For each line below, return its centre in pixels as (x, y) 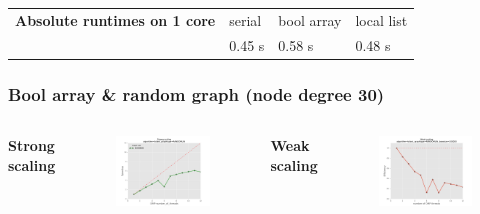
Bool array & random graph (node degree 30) (196, 93)
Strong (31, 144)
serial (245, 19)
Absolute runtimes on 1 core (115, 19)
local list (381, 19)
